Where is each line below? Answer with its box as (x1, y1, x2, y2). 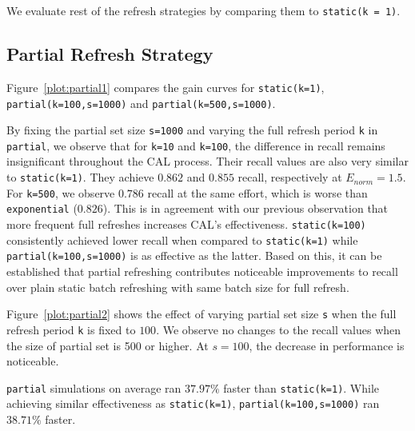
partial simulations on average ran (6, 379, 182, 396)
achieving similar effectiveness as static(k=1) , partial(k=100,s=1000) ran (6, 395, 380, 412)
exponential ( (6, 200, 78, 217)
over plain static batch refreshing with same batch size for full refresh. (6, 278, 349, 295)
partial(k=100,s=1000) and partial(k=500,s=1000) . (6, 94, 276, 111)
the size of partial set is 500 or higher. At (6, 337, 209, 353)
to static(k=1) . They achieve (6, 169, 154, 186)
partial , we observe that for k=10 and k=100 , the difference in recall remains (6, 137, 385, 154)
